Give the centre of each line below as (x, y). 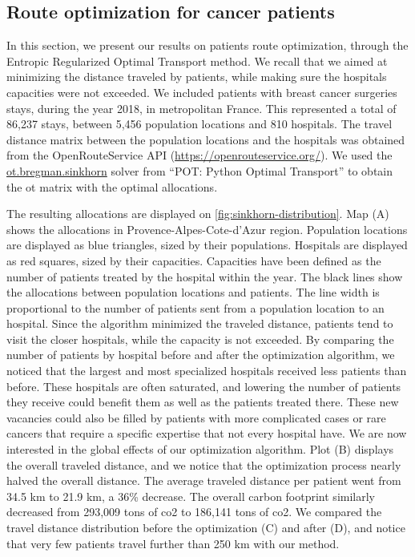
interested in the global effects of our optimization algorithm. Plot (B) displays (200, 449)
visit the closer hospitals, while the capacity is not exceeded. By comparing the (200, 339)
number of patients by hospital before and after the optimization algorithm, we (201, 355)
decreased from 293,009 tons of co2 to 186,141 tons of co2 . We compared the (194, 512)
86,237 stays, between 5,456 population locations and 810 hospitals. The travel (199, 124)
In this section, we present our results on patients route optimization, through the (207, 45)
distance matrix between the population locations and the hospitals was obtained (206, 139)
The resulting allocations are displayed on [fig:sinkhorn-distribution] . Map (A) (198, 214)
